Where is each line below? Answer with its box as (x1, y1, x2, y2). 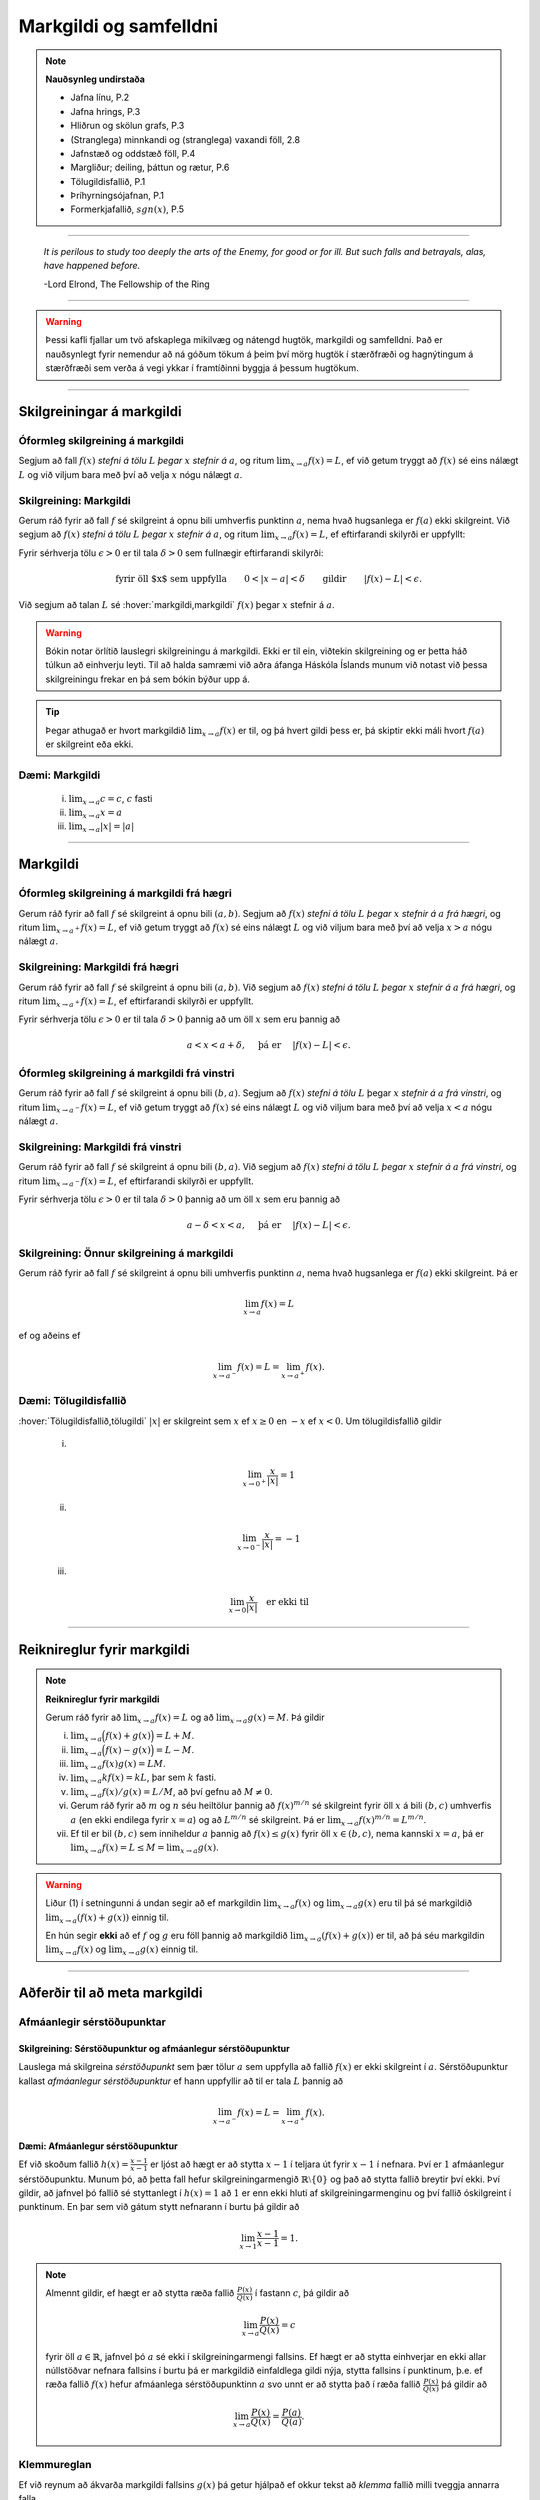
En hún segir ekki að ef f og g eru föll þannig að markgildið (45, 1929, 289, 1941)
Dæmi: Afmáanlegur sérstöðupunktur (18, 2140, 179, 2152)
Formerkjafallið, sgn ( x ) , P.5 (70, 203, 185, 215)
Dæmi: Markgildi (18, 768, 101, 782)
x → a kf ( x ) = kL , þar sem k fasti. (84, 1771, 217, 1786)
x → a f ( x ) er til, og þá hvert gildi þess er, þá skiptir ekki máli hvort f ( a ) (201, 724, 485, 739)
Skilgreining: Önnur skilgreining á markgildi (18, 1246, 234, 1260)
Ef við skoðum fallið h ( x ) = (18, 2158, 129, 2170)
